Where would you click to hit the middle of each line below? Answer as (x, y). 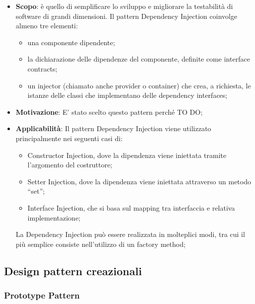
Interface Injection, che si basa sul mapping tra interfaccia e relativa (131, 207)
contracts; (42, 68)
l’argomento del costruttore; (70, 165)
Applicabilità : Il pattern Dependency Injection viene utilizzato (113, 128)
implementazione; (54, 217)
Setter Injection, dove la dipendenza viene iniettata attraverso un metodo (139, 181)
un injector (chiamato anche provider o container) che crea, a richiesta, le (139, 85)
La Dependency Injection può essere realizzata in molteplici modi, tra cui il (130, 234)
